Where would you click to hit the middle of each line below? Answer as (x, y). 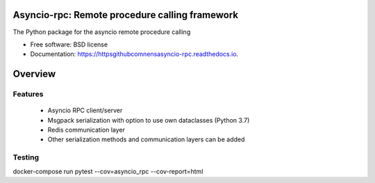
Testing (26, 157)
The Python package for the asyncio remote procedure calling (102, 32)
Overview (34, 74)
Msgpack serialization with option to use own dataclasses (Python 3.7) (149, 120)
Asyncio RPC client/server (85, 110)
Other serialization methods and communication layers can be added (146, 139)
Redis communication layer (86, 130)
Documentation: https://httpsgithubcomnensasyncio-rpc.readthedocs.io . (134, 54)
